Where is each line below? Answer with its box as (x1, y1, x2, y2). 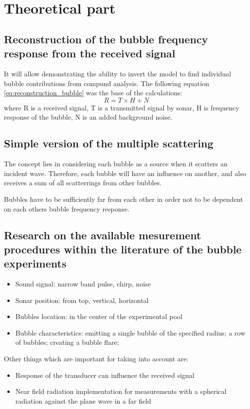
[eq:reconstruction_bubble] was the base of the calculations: (4, 88, 182, 98)
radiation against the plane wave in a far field (15, 395, 151, 406)
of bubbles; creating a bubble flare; (15, 337, 119, 347)
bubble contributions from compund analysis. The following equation (4, 78, 209, 88)
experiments (4, 256, 67, 271)
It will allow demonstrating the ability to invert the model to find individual (4, 68, 232, 78)
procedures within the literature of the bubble (4, 241, 242, 256)
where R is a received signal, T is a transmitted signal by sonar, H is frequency (4, 102, 239, 112)
